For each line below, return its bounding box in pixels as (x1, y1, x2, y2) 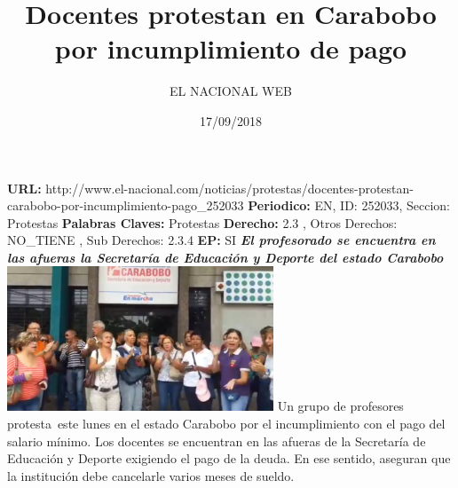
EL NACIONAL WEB (170, 82, 292, 100)
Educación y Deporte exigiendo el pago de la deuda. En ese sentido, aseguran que (7, 449, 451, 468)
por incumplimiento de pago (54, 30, 407, 67)
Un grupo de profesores (277, 397, 404, 415)
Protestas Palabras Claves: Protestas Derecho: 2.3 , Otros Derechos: (7, 213, 398, 232)
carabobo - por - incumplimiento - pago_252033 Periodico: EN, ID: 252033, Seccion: (7, 196, 450, 215)
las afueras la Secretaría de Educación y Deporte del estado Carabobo (7, 248, 444, 266)
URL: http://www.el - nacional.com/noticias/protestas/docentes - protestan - (7, 178, 414, 197)
